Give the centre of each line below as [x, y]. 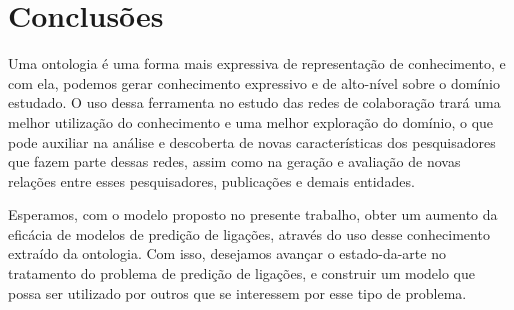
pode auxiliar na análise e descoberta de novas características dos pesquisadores [252, 141]
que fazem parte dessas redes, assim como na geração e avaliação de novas [234, 161]
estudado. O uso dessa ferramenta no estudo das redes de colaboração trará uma [254, 102]
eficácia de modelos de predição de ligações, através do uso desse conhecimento [249, 233]
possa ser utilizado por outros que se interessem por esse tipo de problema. [237, 292]
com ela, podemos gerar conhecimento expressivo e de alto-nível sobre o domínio [254, 82]
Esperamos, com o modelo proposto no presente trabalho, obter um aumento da [253, 214]
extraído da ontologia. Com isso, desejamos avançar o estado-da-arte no [227, 253]
